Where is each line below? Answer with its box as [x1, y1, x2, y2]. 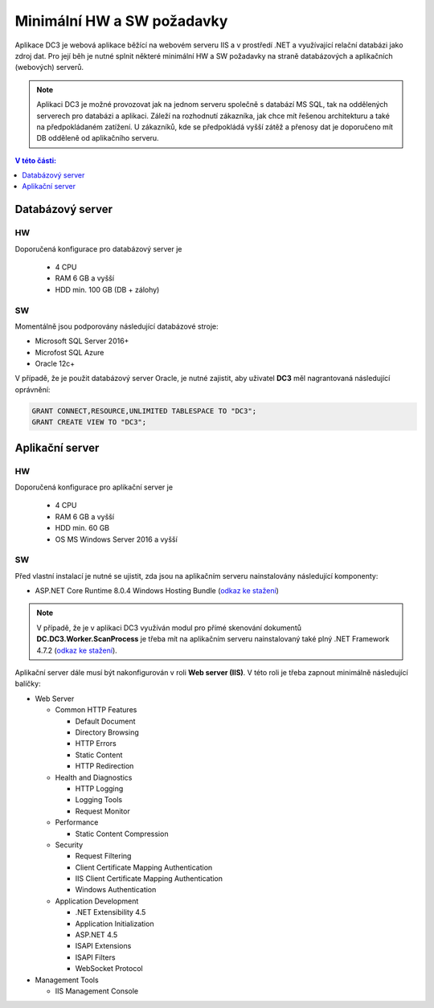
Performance [55, 817, 99, 827]
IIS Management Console [55, 985, 139, 996]
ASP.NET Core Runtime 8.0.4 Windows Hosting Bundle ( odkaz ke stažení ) [35, 586, 279, 596]
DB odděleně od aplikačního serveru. [36, 133, 160, 143]
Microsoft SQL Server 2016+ [35, 336, 129, 346]
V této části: [14, 155, 56, 165]
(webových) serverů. [14, 63, 84, 72]
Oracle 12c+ [35, 359, 76, 369]
